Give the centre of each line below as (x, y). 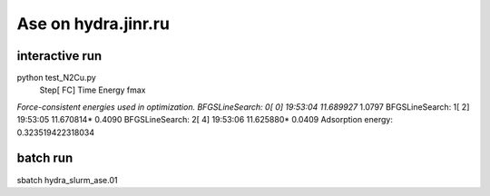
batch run (45, 158)
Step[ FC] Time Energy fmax (93, 90)
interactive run (59, 56)
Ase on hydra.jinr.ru (93, 24)
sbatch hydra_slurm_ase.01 (67, 180)
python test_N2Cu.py (57, 78)
